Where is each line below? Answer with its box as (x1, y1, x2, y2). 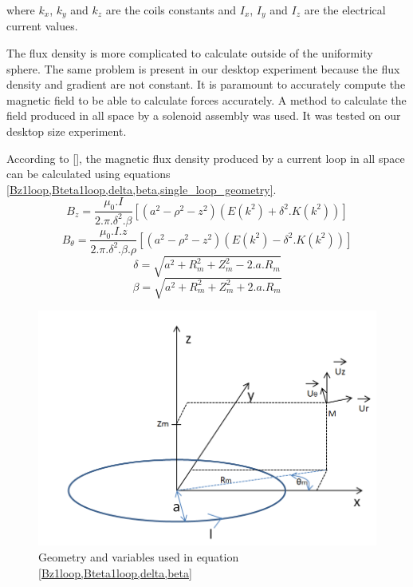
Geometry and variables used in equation (38, 549, 239, 565)
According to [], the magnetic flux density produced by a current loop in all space (6, 149, 405, 166)
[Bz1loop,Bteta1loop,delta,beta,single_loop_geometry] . (6, 180, 277, 197)
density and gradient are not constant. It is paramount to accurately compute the (6, 76, 406, 93)
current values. (6, 18, 78, 34)
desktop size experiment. (6, 123, 127, 140)
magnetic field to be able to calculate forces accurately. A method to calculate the (6, 91, 407, 108)
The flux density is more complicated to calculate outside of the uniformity (6, 45, 373, 61)
